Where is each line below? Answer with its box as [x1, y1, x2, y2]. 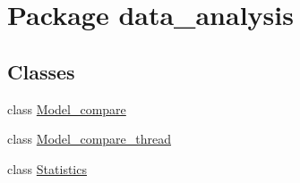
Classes [7, 57, 75, 85]
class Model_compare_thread [7, 129, 172, 148]
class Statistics [7, 159, 87, 178]
